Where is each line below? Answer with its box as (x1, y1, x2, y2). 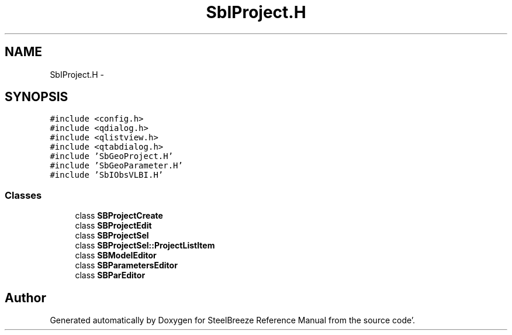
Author (5, 290, 46, 305)
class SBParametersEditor (75, 260, 178, 271)
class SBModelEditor (75, 250, 157, 261)
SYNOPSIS (5, 89, 68, 105)
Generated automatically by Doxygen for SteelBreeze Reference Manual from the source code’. (50, 315, 416, 326)
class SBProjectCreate (75, 210, 163, 221)
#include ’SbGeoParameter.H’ (50, 161, 183, 171)
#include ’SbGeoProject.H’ (50, 151, 174, 161)
